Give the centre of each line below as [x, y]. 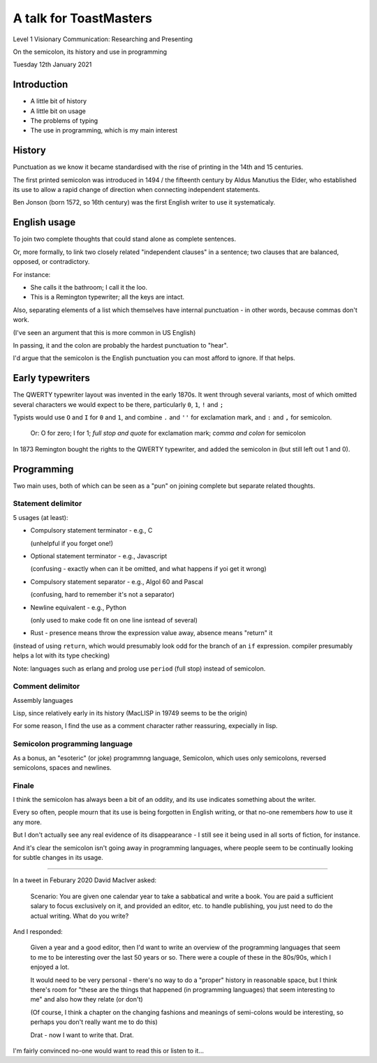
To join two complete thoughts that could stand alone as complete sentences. [125, 239]
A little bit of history [59, 101]
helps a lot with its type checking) [61, 655]
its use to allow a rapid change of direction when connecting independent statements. [136, 190]
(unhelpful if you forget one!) [72, 543]
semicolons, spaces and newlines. [62, 767]
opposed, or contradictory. [51, 262]
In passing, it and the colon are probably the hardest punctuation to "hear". [120, 345]
